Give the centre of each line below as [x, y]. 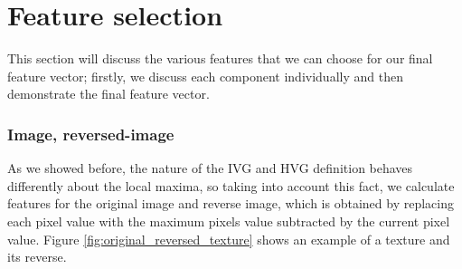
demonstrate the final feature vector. [108, 94]
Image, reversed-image [91, 134]
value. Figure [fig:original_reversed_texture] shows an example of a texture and [229, 239]
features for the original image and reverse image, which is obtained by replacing [231, 203]
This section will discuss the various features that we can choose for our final [220, 58]
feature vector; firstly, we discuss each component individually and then [205, 76]
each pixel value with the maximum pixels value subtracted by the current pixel [229, 221]
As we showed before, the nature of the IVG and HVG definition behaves [210, 168]
